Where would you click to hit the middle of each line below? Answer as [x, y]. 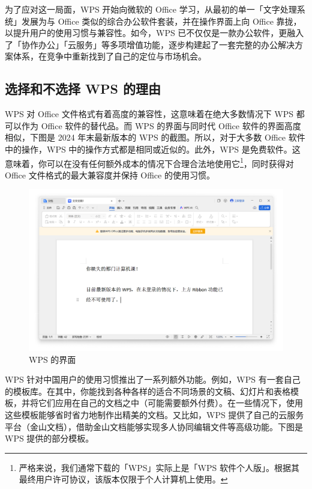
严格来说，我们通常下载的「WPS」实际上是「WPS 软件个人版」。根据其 [159, 467]
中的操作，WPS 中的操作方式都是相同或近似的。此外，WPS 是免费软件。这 [153, 149]
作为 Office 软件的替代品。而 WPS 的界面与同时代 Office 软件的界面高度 [161, 125]
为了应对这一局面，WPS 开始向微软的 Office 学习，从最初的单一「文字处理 [151, 9]
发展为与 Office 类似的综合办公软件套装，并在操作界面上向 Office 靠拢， [161, 21]
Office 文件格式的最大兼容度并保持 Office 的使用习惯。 [110, 175]
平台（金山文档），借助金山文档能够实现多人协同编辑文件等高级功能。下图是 [154, 426]
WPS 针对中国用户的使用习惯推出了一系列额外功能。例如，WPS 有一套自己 [153, 379]
